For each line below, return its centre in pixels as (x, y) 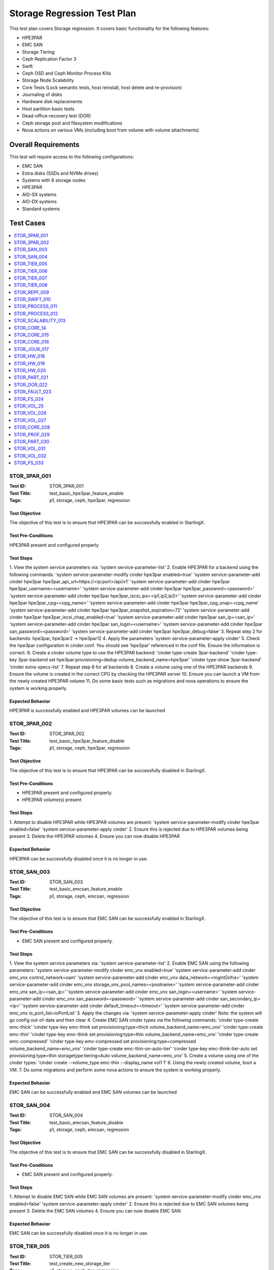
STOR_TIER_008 (31, 285)
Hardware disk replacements (52, 102)
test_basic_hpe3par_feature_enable (87, 493)
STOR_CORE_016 (31, 342)
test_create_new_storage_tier (80, 1263)
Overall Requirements (44, 145)
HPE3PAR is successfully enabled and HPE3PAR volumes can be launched (87, 711)
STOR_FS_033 (29, 463)
